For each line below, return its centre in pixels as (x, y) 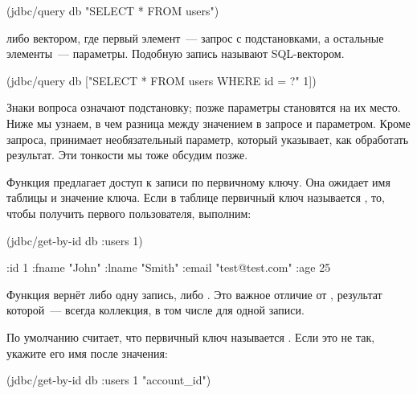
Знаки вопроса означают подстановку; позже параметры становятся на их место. (204, 107)
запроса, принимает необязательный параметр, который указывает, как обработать (208, 139)
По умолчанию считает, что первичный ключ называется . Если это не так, (191, 337)
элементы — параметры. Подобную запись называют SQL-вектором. (176, 53)
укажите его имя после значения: (87, 353)
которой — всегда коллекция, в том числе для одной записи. (155, 310)
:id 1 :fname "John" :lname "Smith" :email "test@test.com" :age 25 (169, 267)
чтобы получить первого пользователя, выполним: (129, 213)
